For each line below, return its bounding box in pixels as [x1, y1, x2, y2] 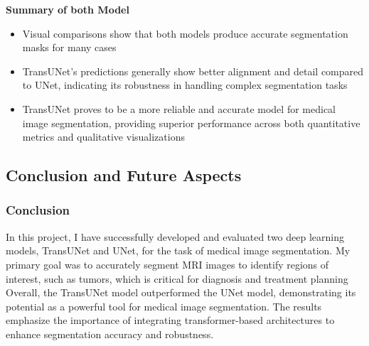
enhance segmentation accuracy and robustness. [6, 326, 214, 341]
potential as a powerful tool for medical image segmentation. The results [6, 298, 322, 313]
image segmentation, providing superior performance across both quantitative [22, 115, 360, 130]
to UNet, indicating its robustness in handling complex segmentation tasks [22, 77, 348, 92]
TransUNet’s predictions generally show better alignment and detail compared [22, 63, 364, 78]
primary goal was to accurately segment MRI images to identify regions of [6, 256, 329, 271]
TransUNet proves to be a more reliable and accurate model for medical [22, 101, 336, 116]
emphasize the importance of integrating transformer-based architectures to [6, 313, 335, 328]
